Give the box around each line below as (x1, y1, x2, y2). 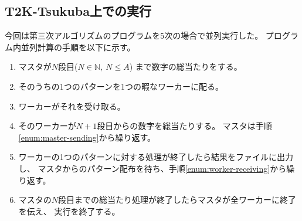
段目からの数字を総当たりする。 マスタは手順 (97, 120, 272, 132)
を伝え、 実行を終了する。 (18, 205, 120, 217)
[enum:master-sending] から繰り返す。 (18, 131, 156, 143)
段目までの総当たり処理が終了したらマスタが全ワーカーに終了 (58, 193, 297, 206)
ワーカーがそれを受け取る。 (18, 100, 125, 112)
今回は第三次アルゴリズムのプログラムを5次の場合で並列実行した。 (5, 29, 263, 42)
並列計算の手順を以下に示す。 (21, 40, 135, 53)
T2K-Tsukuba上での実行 (5, 2, 151, 20)
